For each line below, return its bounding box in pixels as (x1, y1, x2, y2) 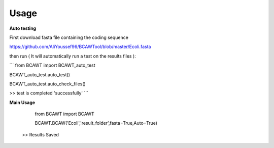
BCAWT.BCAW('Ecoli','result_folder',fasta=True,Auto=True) (35, 120, 157, 126)
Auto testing (9, 25, 37, 31)
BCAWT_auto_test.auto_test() (9, 71, 71, 78)
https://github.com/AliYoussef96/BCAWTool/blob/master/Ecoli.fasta (9, 43, 151, 50)
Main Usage (9, 99, 36, 106)
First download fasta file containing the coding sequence (9, 34, 129, 40)
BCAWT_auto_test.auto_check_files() (9, 81, 86, 87)
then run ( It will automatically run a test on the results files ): (9, 53, 136, 59)
